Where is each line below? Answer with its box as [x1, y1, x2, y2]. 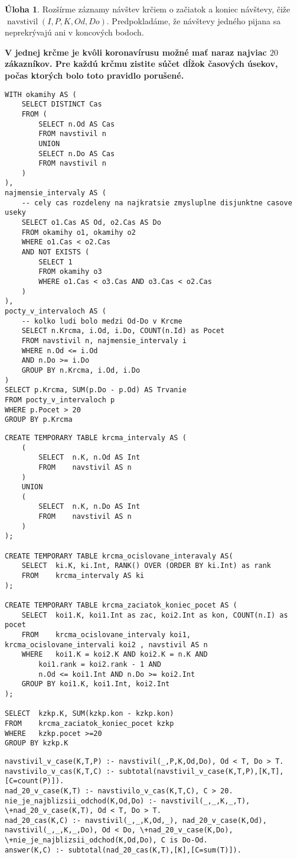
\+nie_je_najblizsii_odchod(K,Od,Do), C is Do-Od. [5, 836, 208, 845]
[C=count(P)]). [5, 777, 64, 786]
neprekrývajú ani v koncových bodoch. [5, 26, 144, 38]
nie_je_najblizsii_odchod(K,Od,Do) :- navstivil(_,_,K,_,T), [5, 796, 250, 805]
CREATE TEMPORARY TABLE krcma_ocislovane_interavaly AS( [5, 551, 233, 560]
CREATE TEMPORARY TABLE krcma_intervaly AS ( [5, 433, 187, 442]
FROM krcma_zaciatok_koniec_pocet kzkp [5, 719, 174, 728]
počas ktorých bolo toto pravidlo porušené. [5, 69, 184, 81]
